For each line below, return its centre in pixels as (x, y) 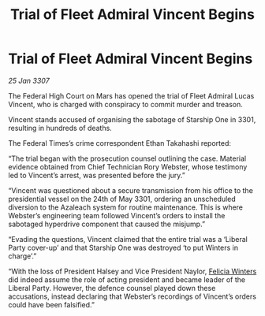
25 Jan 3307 (29, 80)
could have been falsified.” (52, 304)
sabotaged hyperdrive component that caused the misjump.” (107, 224)
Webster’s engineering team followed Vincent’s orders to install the (117, 215)
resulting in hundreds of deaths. (60, 128)
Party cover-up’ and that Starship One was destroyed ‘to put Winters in (123, 247)
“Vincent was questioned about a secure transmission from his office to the (131, 190)
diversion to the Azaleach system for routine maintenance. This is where (125, 207)
